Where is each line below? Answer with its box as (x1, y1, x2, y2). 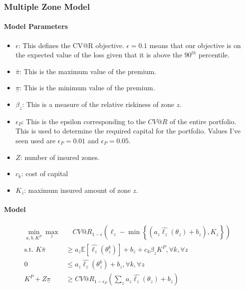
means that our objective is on (149, 40, 241, 50)
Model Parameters (4, 21, 68, 31)
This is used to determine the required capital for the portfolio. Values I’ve (15, 126, 241, 136)
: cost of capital (21, 168, 68, 179)
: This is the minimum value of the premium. (19, 82, 155, 93)
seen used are (15, 135, 55, 145)
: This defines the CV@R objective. (18, 40, 124, 50)
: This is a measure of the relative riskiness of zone (22, 99, 174, 109)
